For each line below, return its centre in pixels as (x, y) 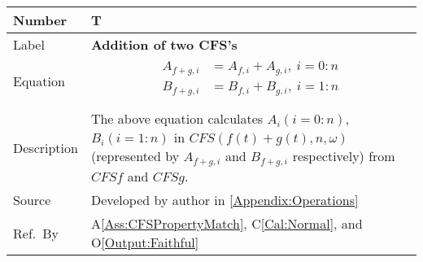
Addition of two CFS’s (164, 44)
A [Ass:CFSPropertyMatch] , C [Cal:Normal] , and (227, 224)
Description (46, 147)
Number (40, 20)
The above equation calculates (177, 119)
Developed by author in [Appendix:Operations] (225, 200)
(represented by (135, 156)
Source (32, 200)
